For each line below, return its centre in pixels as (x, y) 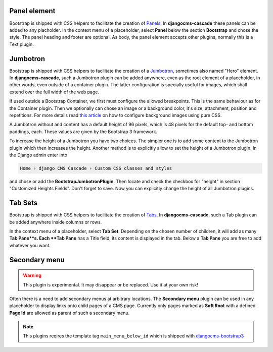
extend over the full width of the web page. (54, 92)
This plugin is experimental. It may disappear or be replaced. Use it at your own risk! (111, 284)
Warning (32, 275)
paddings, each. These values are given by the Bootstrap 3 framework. (83, 132)
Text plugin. (21, 44)
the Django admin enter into (38, 155)
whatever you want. (30, 245)
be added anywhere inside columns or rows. (56, 222)
